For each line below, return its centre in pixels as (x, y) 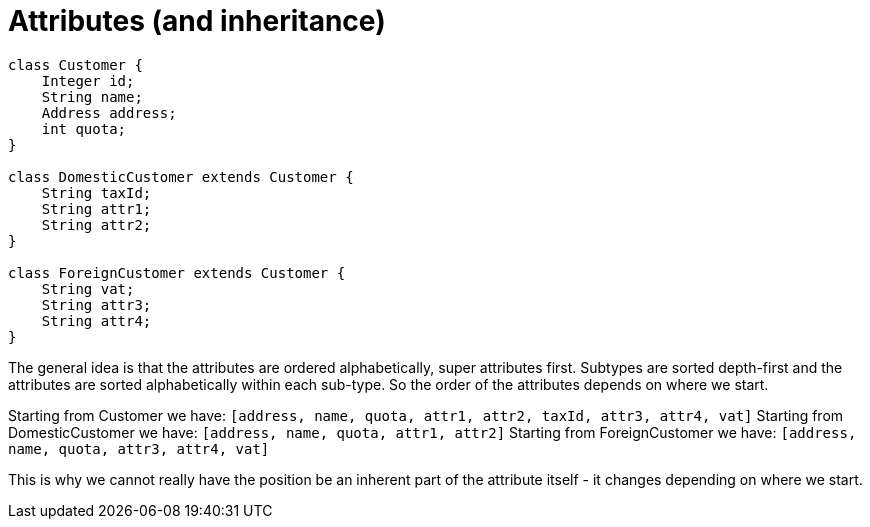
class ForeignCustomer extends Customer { (177, 272)
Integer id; (88, 80)
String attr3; (96, 304)
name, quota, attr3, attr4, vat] (139, 448)
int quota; (84, 128)
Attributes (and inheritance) (197, 21)
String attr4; (96, 320)
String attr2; (96, 224)
